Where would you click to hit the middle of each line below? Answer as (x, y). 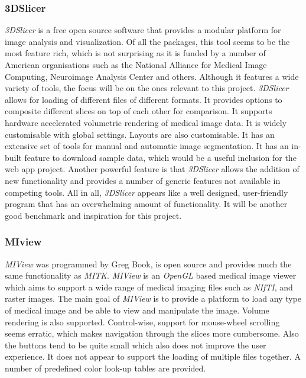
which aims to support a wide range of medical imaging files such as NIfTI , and (149, 287)
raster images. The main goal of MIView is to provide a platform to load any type (153, 298)
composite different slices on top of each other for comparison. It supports (139, 111)
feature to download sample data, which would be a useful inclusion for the (160, 157)
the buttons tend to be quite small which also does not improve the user (136, 345)
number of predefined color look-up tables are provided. (105, 368)
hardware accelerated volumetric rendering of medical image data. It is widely (146, 122)
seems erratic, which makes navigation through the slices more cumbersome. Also (152, 333)
